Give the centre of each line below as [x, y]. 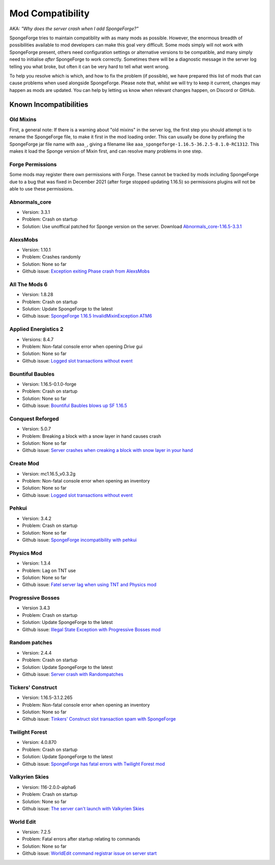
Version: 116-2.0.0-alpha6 [49, 787]
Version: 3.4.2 [37, 518]
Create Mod [24, 464]
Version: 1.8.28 [38, 295]
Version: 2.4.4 [37, 653]
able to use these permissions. [42, 188]
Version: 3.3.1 [36, 212]
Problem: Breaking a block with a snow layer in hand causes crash [92, 436]
